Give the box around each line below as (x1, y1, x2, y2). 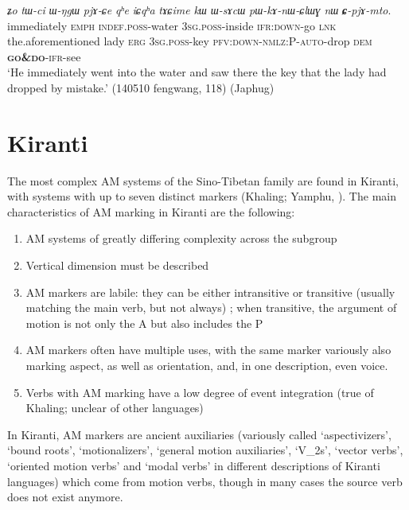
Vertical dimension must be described (25, 257, 209, 274)
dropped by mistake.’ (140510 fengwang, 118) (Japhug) (7, 79, 275, 95)
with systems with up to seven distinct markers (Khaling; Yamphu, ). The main (7, 188, 396, 204)
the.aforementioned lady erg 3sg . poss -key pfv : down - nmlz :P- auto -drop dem (7, 33, 372, 49)
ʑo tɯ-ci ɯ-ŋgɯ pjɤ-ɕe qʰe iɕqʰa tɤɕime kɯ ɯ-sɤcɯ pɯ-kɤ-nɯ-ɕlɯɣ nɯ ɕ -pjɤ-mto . (7, 2, 391, 18)
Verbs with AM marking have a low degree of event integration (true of (25, 383, 374, 400)
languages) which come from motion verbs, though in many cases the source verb (7, 473, 403, 489)
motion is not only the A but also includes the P (25, 314, 263, 331)
